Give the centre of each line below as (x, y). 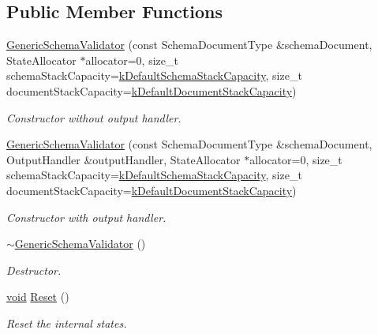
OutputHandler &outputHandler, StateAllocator (124, 159)
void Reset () (38, 296)
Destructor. (34, 270)
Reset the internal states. (67, 323)
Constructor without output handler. (94, 117)
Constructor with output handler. (86, 217)
